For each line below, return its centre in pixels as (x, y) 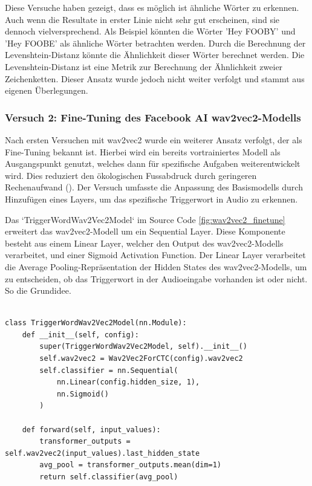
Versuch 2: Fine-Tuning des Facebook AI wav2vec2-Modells (153, 117)
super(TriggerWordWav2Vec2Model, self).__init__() (143, 347)
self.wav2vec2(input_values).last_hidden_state (102, 453)
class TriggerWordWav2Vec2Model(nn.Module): (96, 323)
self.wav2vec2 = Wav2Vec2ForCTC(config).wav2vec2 (141, 359)
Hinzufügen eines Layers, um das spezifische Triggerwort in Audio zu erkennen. (151, 199)
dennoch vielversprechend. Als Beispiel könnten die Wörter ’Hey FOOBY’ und (150, 31)
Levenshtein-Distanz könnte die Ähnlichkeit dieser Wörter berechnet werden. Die (155, 55)
